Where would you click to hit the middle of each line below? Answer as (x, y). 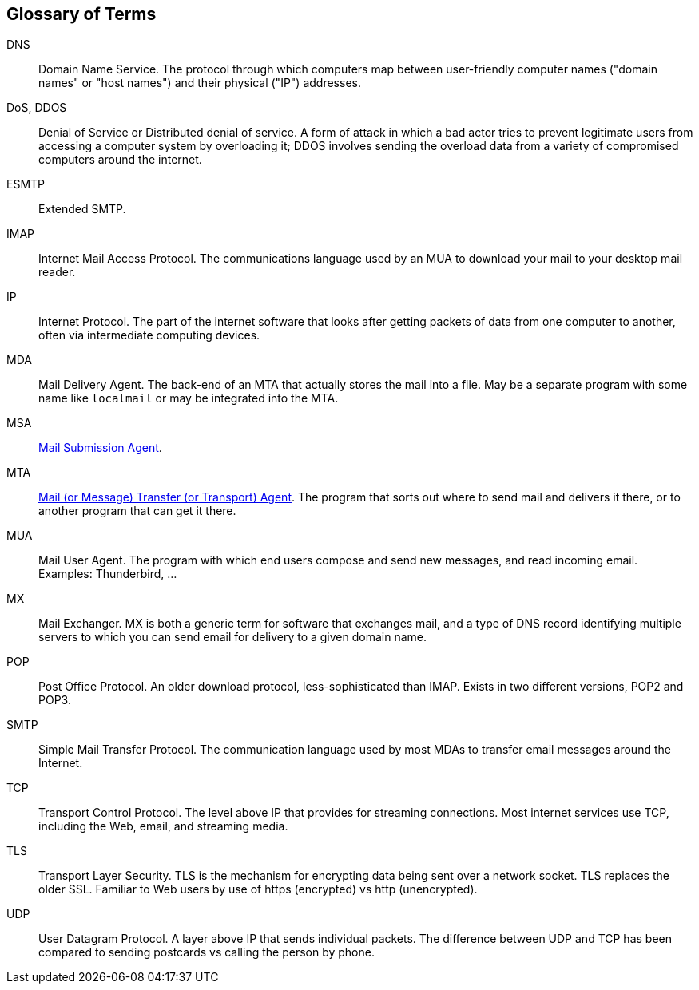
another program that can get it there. (137, 511)
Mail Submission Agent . (100, 448)
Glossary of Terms (81, 14)
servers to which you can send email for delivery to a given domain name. (233, 637)
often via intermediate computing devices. (149, 335)
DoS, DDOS (37, 108)
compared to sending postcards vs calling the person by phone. (207, 952)
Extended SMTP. (82, 209)
